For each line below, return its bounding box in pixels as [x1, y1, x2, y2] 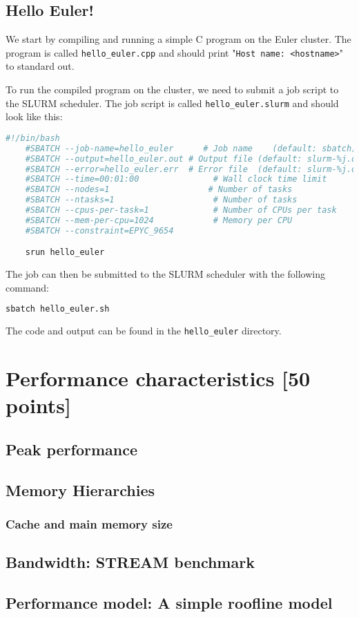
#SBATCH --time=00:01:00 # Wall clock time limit [25, 174, 327, 184]
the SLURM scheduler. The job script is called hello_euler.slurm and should [6, 95, 339, 110]
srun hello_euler [25, 247, 105, 258]
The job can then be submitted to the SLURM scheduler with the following [6, 267, 325, 281]
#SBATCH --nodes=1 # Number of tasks [25, 184, 293, 195]
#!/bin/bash [6, 133, 60, 143]
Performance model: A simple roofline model [6, 592, 333, 614]
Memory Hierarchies [6, 479, 155, 500]
